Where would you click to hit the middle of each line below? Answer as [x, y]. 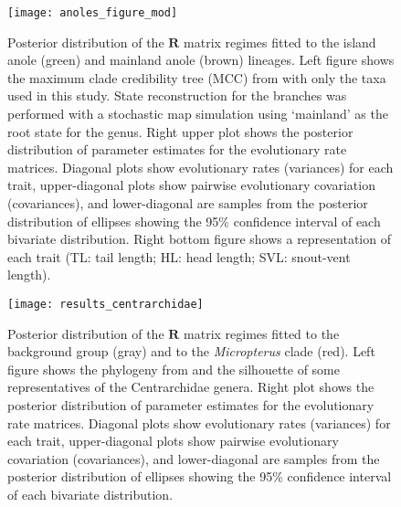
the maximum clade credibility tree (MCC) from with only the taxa [197, 77]
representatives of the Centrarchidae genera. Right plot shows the [191, 387]
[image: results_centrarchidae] [106, 304]
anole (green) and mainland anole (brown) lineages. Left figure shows [201, 60]
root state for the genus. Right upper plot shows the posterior [180, 131]
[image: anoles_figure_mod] [93, 13]
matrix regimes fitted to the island [280, 42]
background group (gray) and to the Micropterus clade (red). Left [191, 351]
